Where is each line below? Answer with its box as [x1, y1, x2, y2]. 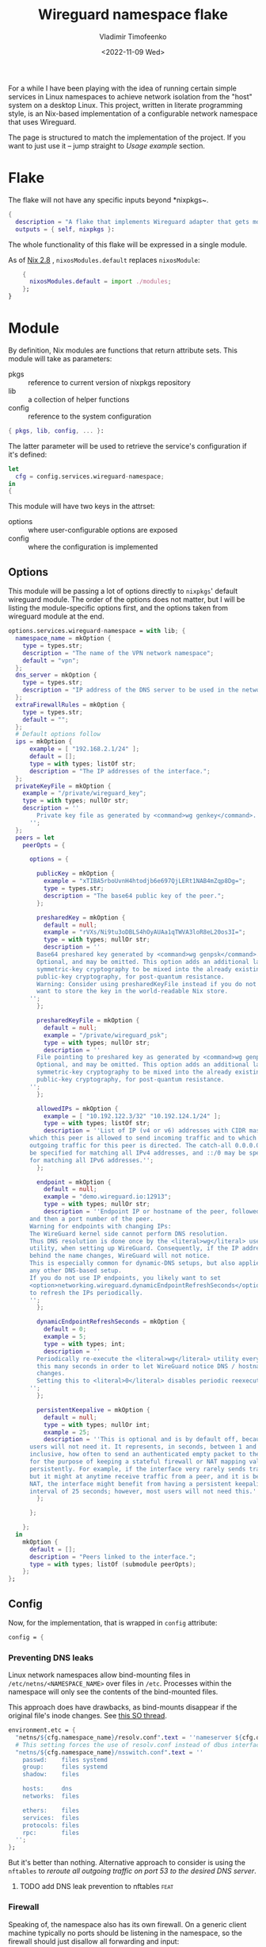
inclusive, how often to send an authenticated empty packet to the [28, 1451, 260, 1459]
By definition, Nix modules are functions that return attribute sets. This [8, 345, 237, 355]
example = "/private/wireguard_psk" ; [43, 1031, 169, 1039]
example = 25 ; [43, 1428, 90, 1436]
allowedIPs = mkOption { [36, 1105, 119, 1112]
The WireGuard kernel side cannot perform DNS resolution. [28, 1229, 228, 1238]
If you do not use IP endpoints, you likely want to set [28, 1274, 222, 1282]
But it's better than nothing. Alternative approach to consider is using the [8, 1858, 245, 1868]
